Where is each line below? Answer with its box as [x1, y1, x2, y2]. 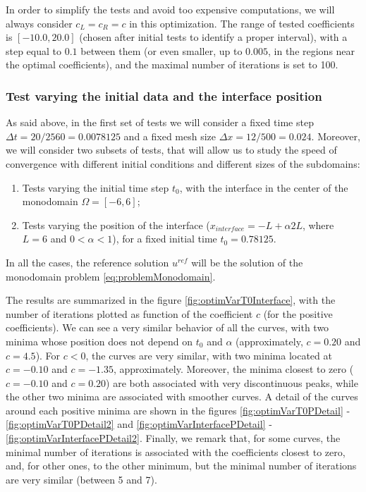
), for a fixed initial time [112, 231, 217, 246]
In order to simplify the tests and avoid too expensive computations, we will [6, 2, 335, 16]
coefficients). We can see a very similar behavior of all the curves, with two [6, 320, 329, 335]
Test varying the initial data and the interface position [6, 87, 322, 104]
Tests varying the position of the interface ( [22, 217, 210, 232]
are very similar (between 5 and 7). [6, 472, 157, 486]
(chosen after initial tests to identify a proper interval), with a [79, 30, 348, 44]
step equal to [6, 43, 62, 58]
